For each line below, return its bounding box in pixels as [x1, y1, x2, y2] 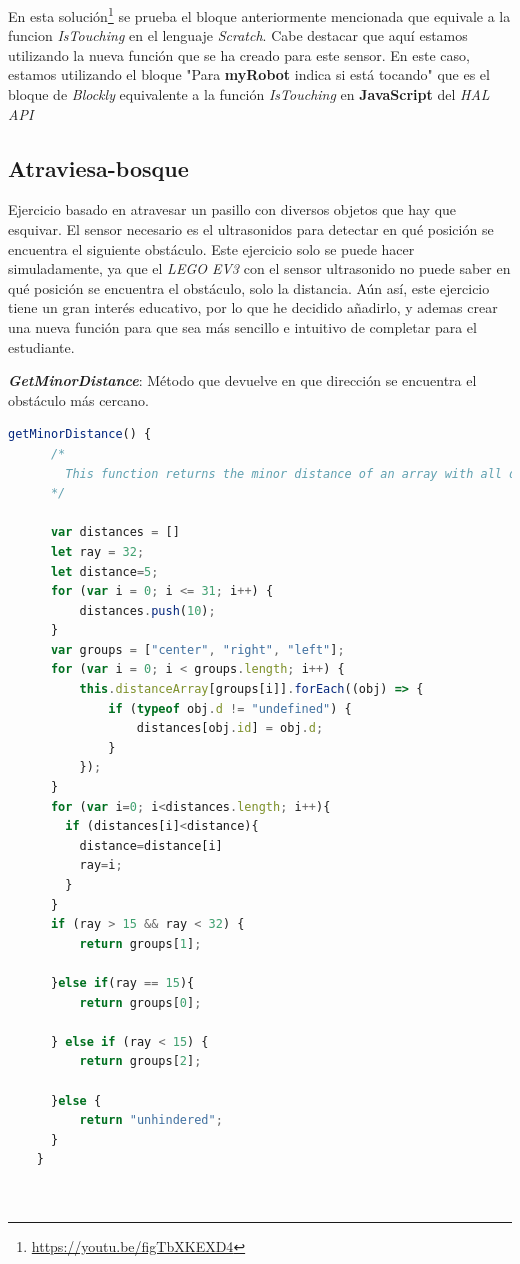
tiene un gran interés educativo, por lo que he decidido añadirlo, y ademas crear [8, 297, 498, 318]
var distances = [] [50, 525, 180, 540]
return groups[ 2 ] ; [79, 1054, 202, 1069]
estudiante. [8, 336, 75, 357]
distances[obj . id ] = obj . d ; [136, 721, 324, 736]
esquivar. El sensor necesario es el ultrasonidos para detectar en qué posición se [8, 219, 494, 240]
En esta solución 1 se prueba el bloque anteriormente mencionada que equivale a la [8, 3, 511, 26]
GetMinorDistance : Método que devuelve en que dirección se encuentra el [8, 370, 477, 391]
